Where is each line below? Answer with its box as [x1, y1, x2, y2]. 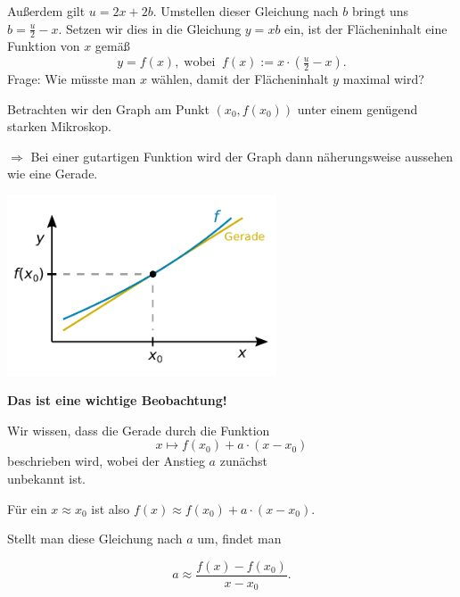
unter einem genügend [297, 99, 418, 118]
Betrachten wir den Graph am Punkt [7, 99, 209, 118]
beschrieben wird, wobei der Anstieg [7, 452, 205, 470]
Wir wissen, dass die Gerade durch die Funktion [7, 420, 270, 439]
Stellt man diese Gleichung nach [7, 529, 183, 548]
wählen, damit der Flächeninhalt [151, 70, 329, 88]
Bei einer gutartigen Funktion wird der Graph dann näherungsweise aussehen [30, 146, 453, 165]
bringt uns [351, 2, 409, 20]
